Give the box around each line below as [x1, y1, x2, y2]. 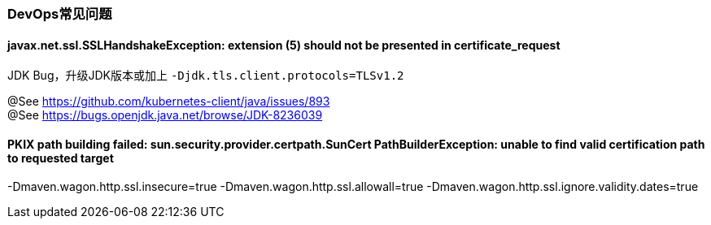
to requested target [7, 150, 114, 165]
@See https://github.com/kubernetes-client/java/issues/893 [7, 94, 330, 109]
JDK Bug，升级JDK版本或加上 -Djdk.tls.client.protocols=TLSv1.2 [7, 68, 404, 83]
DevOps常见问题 [7, 6, 112, 22]
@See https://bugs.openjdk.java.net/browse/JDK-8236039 [7, 108, 323, 123]
